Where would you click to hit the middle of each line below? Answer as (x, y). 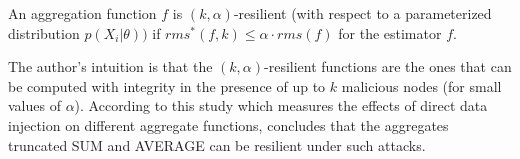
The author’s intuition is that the (110, 66)
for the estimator (390, 32)
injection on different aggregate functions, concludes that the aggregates (228, 124)
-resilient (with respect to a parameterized (362, 13)
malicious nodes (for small (421, 85)
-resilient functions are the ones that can (388, 66)
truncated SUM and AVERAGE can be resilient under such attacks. (217, 144)
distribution (44, 32)
